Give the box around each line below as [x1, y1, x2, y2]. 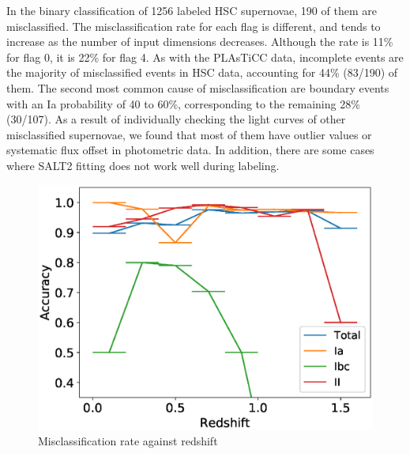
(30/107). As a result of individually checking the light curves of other [6, 111, 346, 127]
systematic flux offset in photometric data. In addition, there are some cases [6, 142, 374, 158]
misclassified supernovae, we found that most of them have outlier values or [6, 126, 372, 142]
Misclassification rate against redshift [38, 432, 218, 448]
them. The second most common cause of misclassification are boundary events [6, 79, 389, 96]
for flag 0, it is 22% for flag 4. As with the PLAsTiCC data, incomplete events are [6, 48, 404, 65]
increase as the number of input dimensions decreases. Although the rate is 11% [6, 33, 393, 50]
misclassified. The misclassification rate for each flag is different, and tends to [6, 17, 381, 34]
